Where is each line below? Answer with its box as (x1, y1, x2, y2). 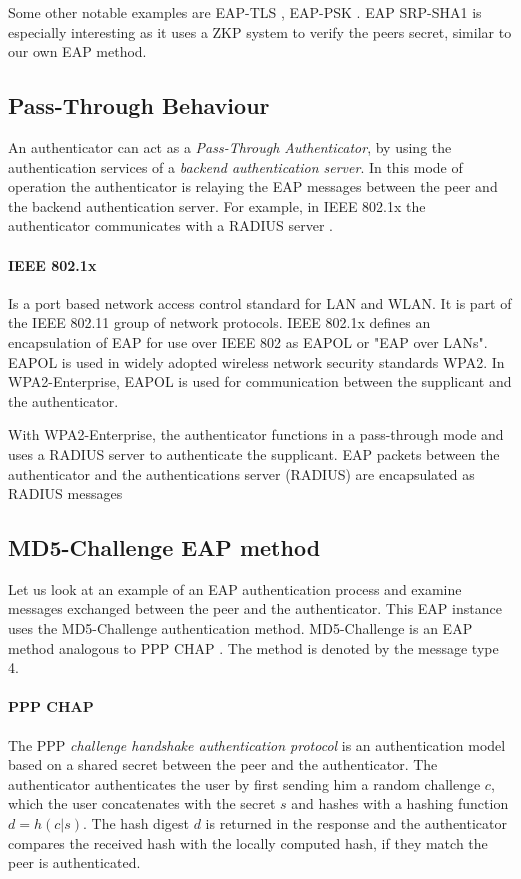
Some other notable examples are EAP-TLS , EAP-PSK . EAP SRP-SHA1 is (8, 2, 482, 22)
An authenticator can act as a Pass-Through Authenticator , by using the (8, 136, 452, 157)
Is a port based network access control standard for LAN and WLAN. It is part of (8, 292, 512, 313)
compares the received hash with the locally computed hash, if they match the (8, 832, 488, 853)
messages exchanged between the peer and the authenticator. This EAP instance (8, 598, 502, 619)
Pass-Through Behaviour (8, 90, 270, 121)
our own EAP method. (8, 41, 147, 62)
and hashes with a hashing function (291, 793, 509, 814)
